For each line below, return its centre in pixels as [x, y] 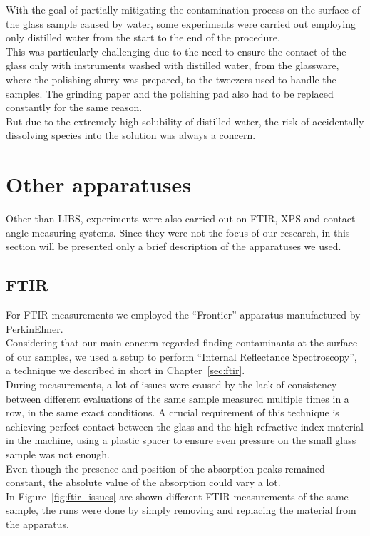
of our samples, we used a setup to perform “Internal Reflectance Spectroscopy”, [181, 356]
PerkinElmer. [35, 328]
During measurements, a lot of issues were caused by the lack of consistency [171, 385]
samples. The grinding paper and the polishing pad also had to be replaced [170, 93]
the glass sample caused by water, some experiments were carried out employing [181, 23]
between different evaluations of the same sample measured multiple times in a [178, 398]
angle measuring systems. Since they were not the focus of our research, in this [178, 232]
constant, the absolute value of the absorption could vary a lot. [143, 482]
